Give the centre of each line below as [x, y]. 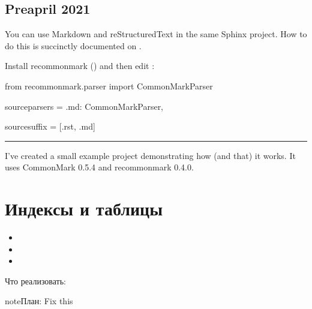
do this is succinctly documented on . [73, 45]
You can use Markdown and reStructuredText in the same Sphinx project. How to [156, 34]
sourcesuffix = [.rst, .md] [50, 126]
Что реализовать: [36, 280]
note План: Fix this [39, 301]
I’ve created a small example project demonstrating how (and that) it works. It [150, 155]
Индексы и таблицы [84, 208]
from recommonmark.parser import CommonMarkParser [109, 85]
